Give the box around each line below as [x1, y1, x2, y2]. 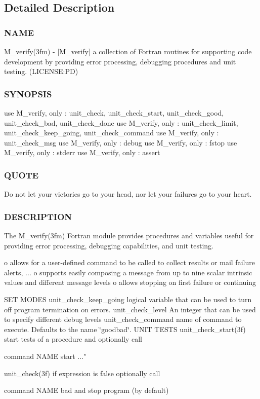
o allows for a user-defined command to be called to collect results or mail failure [4, 257, 255, 268]
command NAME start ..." [4, 350, 86, 361]
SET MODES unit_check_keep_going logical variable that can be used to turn [4, 294, 252, 304]
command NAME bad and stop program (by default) [4, 385, 169, 395]
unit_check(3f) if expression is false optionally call [4, 368, 160, 378]
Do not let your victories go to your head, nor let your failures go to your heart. [4, 189, 252, 199]
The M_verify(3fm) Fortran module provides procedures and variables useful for [4, 230, 254, 240]
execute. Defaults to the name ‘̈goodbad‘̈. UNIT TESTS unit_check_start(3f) [4, 323, 246, 334]
